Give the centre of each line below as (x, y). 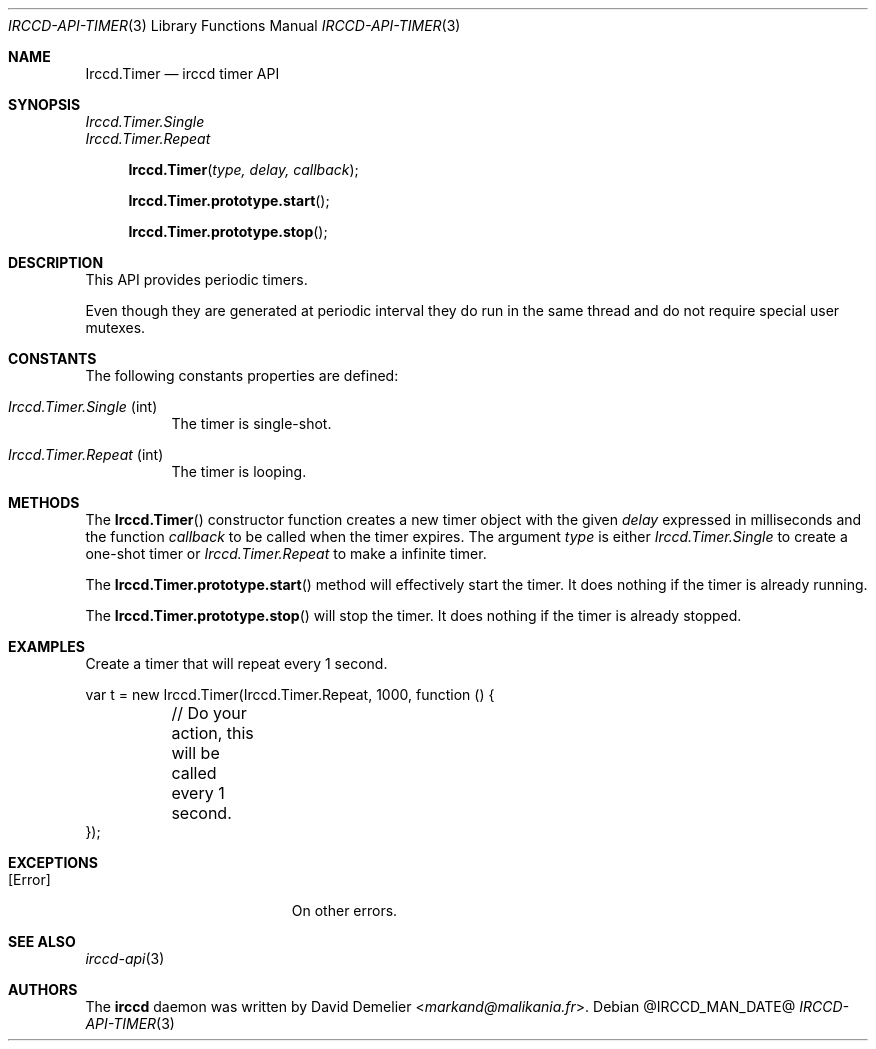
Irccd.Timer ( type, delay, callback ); (243, 169)
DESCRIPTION (56, 262)
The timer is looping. (239, 471)
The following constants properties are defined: (242, 375)
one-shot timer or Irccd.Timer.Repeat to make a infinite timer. (286, 553)
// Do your (209, 713)
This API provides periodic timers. (196, 279)
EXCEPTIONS (53, 862)
